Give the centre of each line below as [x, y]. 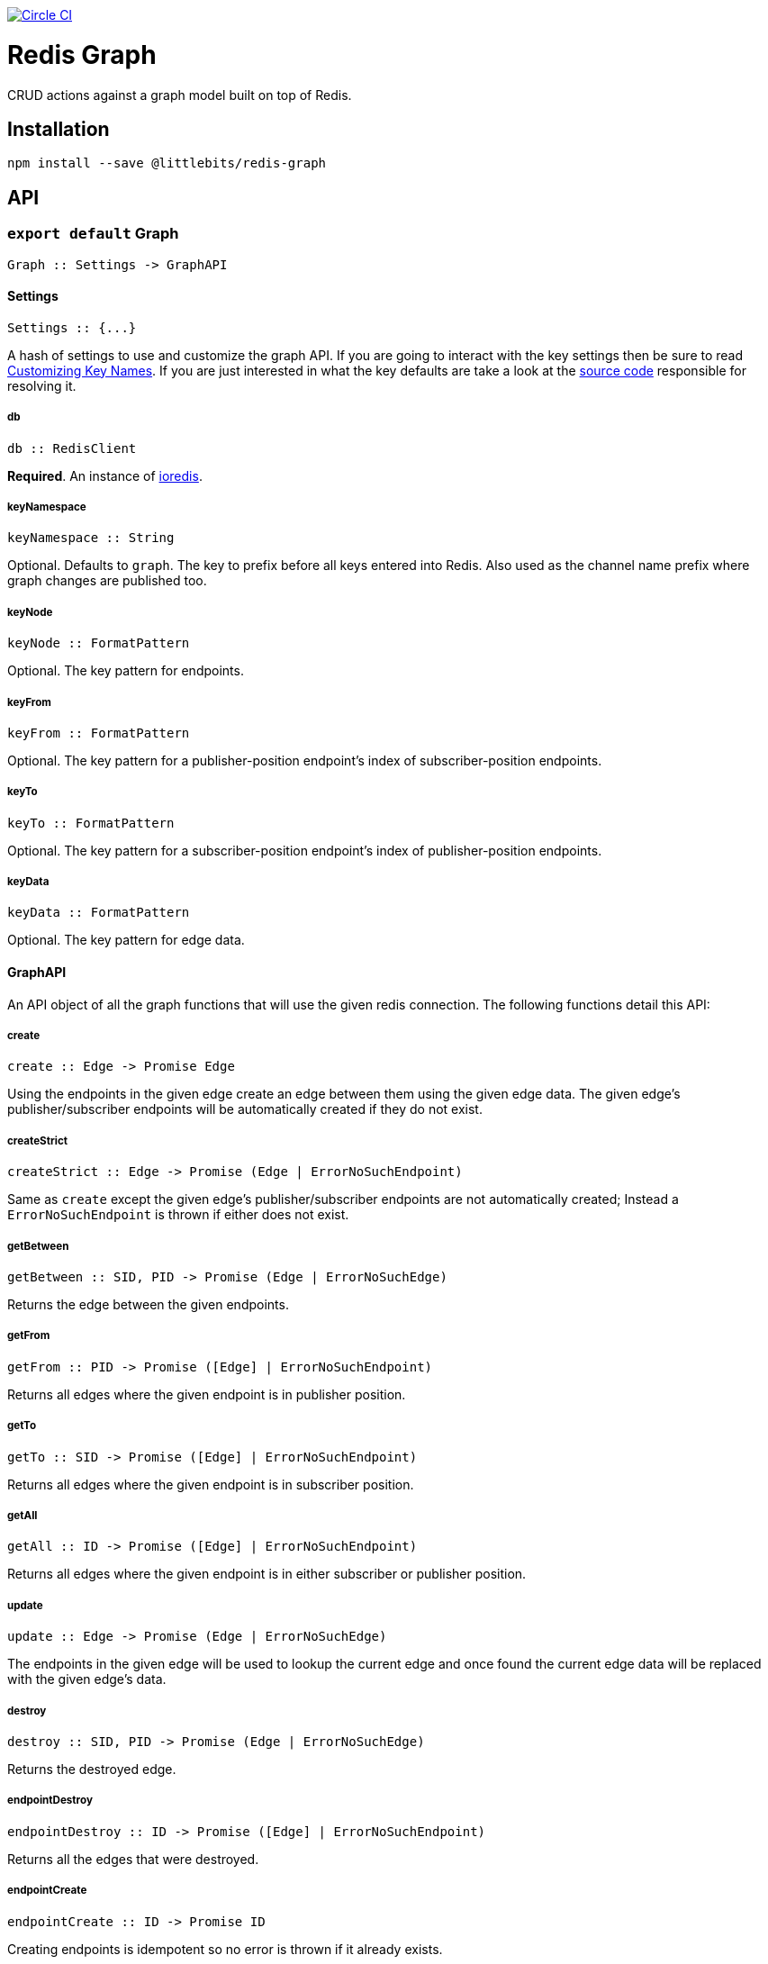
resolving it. [42, 385]
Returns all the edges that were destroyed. [133, 1859]
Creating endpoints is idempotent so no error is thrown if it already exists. [225, 1949]
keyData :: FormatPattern [99, 913]
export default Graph [93, 234]
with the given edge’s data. [87, 1679]
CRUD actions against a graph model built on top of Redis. [180, 95]
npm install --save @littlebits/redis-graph [167, 163]
